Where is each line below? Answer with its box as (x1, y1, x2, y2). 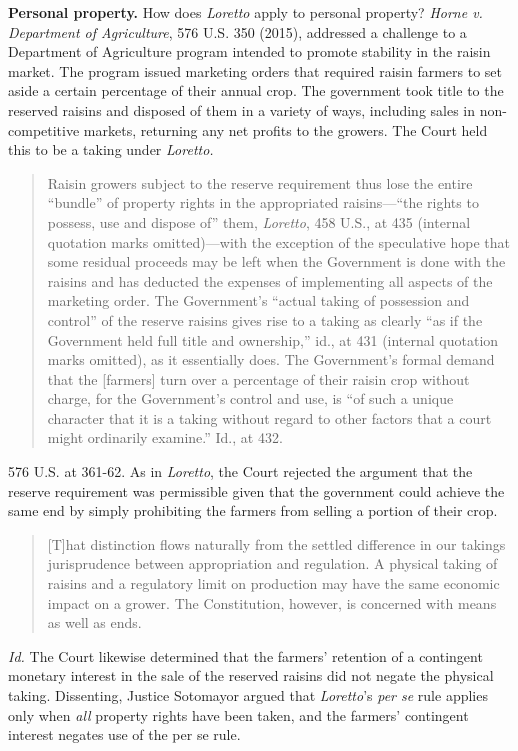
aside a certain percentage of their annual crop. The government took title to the (8, 80, 504, 101)
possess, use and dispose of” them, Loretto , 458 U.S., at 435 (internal (47, 211, 471, 232)
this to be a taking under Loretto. (8, 139, 214, 160)
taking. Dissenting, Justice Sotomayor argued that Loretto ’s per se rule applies (8, 685, 488, 705)
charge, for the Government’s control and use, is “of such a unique (47, 388, 454, 409)
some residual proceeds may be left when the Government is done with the (47, 251, 506, 272)
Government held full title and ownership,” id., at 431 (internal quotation (47, 329, 499, 350)
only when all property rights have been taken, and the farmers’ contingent (8, 704, 469, 725)
